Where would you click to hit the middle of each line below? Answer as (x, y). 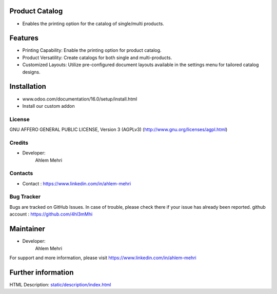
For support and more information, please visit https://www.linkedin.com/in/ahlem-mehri (103, 258)
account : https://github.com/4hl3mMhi (51, 214)
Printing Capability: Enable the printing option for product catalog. (92, 50)
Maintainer (27, 229)
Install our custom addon (48, 106)
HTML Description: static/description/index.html (60, 284)
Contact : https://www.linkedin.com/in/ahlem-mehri (76, 183)
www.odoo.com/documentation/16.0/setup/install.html (80, 99)
